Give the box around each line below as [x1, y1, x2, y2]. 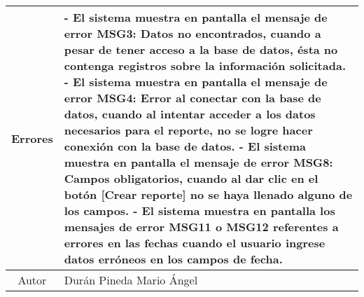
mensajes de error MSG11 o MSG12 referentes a [64, 219, 339, 235]
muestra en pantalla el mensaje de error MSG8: [64, 154, 333, 170]
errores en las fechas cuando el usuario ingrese [64, 235, 325, 251]
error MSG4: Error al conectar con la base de [64, 90, 321, 106]
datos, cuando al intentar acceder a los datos [64, 106, 316, 122]
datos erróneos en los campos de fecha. [64, 251, 283, 267]
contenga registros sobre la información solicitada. [64, 57, 346, 74]
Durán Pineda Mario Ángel [64, 272, 198, 288]
